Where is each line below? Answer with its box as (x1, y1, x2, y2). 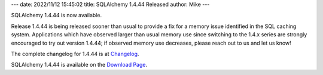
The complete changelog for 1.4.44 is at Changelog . (11, 50, 139, 57)
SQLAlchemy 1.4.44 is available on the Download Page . (11, 61, 148, 68)
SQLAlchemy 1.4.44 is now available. (11, 12, 102, 19)
